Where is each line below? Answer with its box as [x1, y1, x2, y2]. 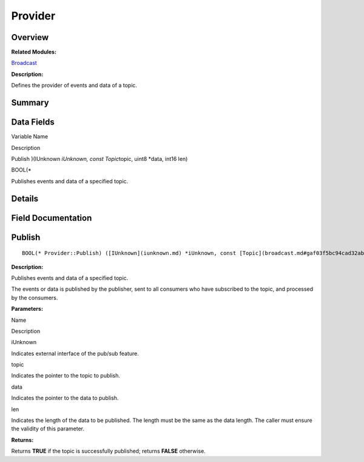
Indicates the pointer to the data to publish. [11, 395, 119, 402]
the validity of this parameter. [11, 425, 85, 432]
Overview [11, 32, 49, 42]
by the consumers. [11, 294, 58, 301]
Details [11, 193, 39, 203]
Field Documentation [11, 212, 92, 223]
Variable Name [11, 133, 49, 140]
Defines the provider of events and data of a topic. [11, 82, 138, 89]
